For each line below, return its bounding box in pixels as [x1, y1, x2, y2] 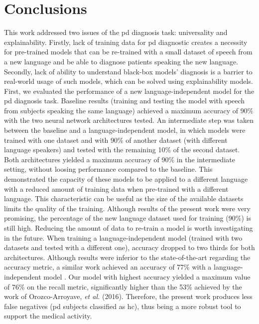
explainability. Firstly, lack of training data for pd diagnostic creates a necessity [4, 36, 248, 47]
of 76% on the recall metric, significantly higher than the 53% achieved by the [4, 281, 242, 292]
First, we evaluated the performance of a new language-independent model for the [4, 85, 255, 96]
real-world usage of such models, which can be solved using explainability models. [4, 76, 253, 86]
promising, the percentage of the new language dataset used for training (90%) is [4, 213, 251, 223]
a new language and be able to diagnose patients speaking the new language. [4, 56, 239, 66]
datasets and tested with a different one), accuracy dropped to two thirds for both [4, 242, 255, 253]
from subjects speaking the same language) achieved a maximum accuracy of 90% [4, 105, 254, 115]
